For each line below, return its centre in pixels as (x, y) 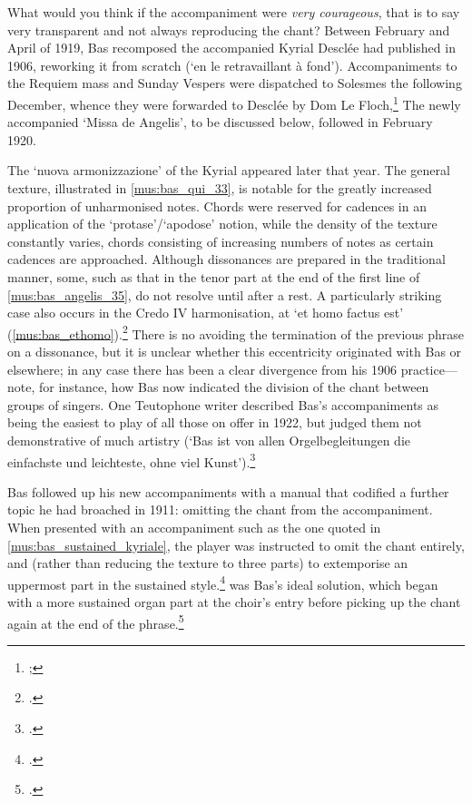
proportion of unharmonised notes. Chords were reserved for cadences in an (217, 206)
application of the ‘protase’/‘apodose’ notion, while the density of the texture (222, 224)
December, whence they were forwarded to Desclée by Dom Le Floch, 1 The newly (234, 103)
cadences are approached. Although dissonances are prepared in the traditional (226, 259)
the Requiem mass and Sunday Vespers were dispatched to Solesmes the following (235, 83)
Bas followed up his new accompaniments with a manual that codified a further (228, 491)
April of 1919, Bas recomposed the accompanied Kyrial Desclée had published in (231, 48)
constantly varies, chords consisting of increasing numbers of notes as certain (221, 241)
